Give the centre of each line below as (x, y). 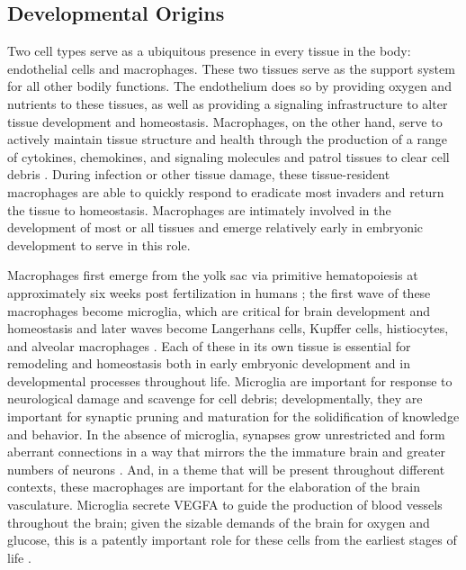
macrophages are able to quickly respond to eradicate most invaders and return (226, 191)
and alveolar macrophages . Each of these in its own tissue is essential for (209, 345)
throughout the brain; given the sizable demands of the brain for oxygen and (219, 522)
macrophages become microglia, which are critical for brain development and (219, 310)
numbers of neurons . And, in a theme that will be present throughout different (226, 469)
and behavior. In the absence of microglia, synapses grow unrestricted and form (226, 434)
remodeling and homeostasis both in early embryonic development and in (209, 363)
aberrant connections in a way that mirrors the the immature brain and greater (227, 452)
